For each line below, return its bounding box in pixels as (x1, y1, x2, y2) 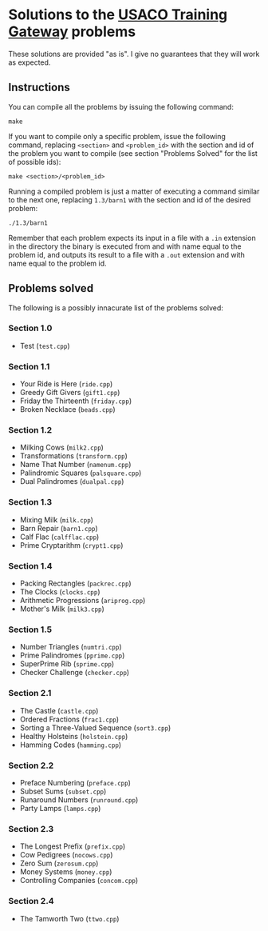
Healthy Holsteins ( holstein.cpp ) (19, 731, 128, 741)
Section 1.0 (8, 322, 53, 334)
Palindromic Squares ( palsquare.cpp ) (19, 468, 142, 477)
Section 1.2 (8, 425, 53, 436)
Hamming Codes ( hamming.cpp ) (19, 740, 122, 749)
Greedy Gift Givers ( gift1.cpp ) (19, 388, 120, 398)
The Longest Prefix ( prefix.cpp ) (19, 841, 126, 851)
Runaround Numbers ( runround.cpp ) (19, 794, 139, 805)
